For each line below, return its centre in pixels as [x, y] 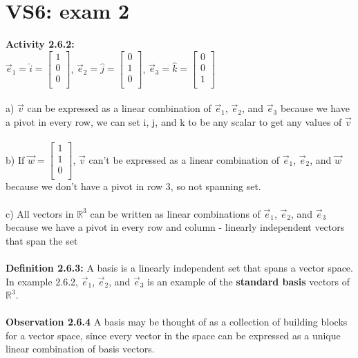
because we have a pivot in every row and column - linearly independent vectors [175, 227]
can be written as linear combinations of [175, 213]
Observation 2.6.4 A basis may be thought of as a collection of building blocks [177, 322]
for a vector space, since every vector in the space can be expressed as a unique [173, 335]
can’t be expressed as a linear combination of [184, 159]
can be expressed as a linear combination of [119, 108]
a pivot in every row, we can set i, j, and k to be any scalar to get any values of [174, 122]
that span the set [42, 240]
